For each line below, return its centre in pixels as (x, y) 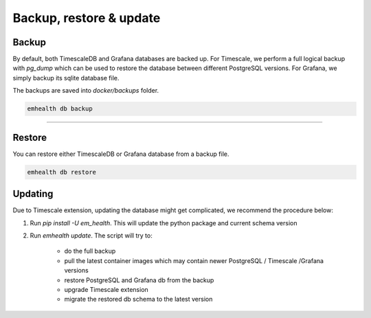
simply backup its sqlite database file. (66, 78)
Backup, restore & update (87, 18)
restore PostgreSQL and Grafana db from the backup (139, 280)
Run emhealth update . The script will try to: (91, 235)
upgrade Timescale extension (106, 289)
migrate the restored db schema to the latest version (138, 299)
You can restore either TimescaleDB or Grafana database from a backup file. (121, 154)
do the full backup (90, 251)
